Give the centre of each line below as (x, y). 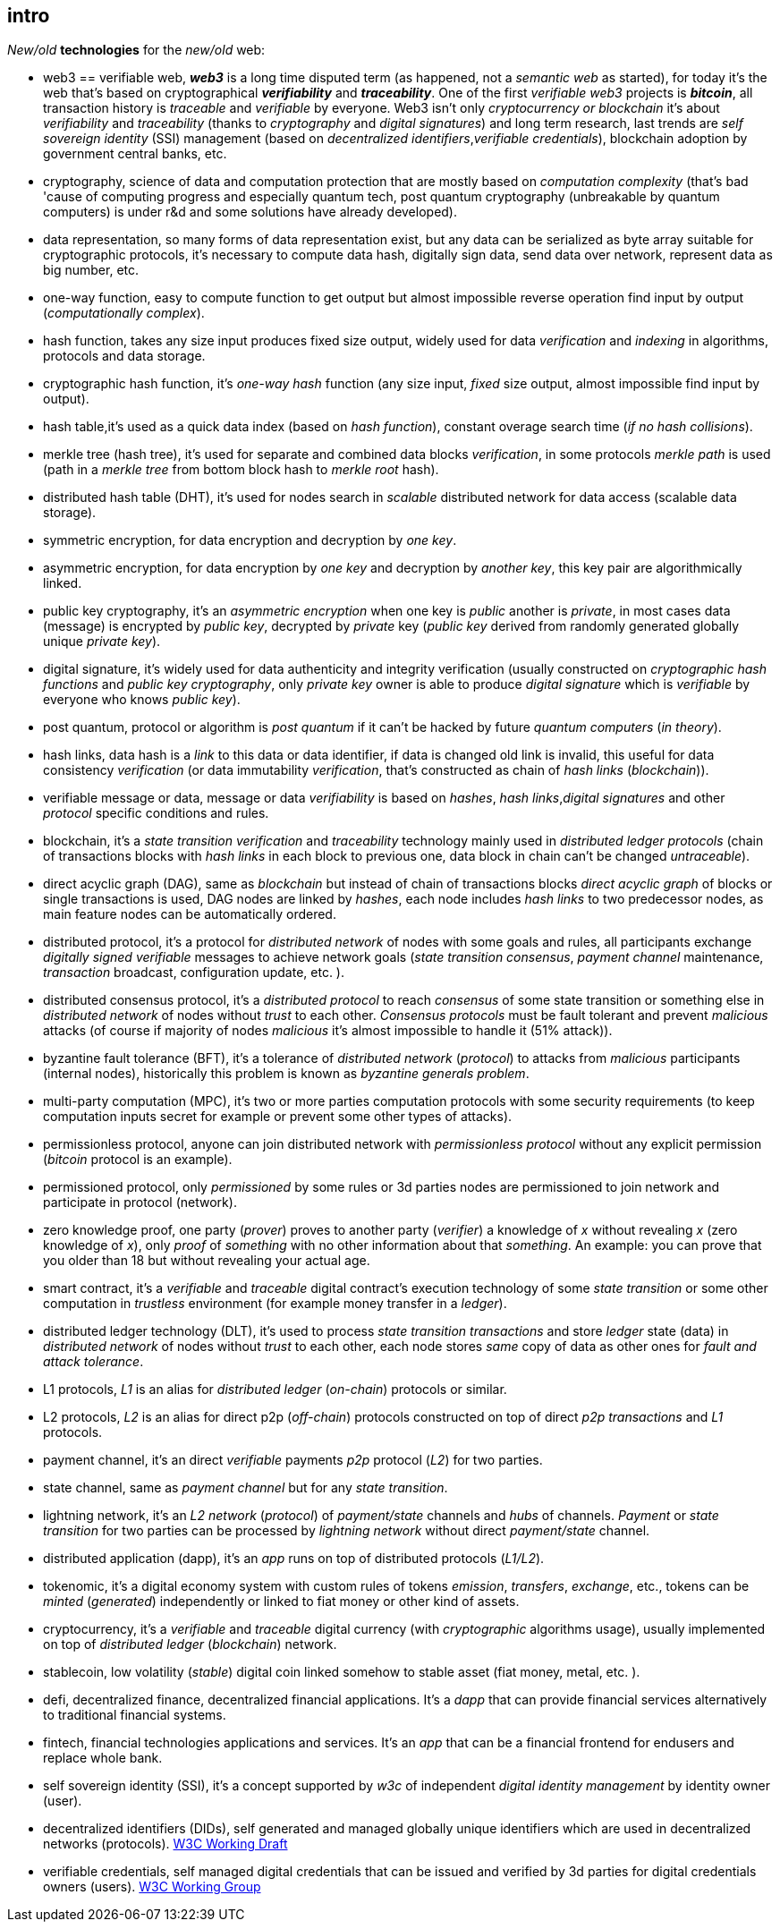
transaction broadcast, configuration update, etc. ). (194, 973)
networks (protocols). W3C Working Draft (165, 1844)
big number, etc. (91, 270)
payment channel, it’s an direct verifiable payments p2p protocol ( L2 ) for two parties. (293, 1460)
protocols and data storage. (124, 356)
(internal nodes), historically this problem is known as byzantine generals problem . (286, 1074)
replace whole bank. (103, 1758)
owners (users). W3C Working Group (152, 1887)
